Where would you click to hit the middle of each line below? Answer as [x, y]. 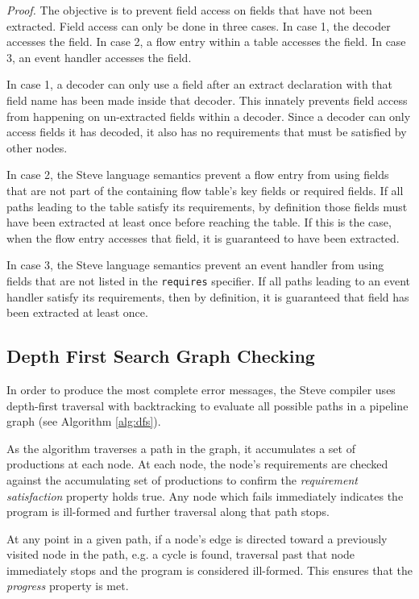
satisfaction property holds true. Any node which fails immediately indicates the [205, 495]
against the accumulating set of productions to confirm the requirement [182, 479]
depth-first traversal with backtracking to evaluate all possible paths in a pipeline [207, 405]
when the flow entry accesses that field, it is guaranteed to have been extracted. [203, 237]
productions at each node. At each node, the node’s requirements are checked [197, 464]
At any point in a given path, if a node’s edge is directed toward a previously [197, 538]
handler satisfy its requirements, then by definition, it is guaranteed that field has [208, 296]
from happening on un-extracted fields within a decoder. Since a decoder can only [209, 116]
